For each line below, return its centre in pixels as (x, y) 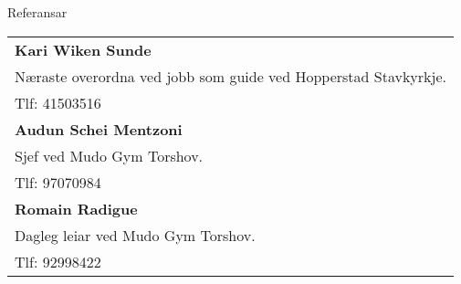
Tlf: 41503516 (58, 102)
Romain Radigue (76, 208)
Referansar (37, 12)
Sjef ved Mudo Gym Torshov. (109, 155)
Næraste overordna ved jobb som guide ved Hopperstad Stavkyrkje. (230, 76)
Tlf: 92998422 (58, 261)
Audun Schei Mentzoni (99, 129)
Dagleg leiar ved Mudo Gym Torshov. (135, 235)
